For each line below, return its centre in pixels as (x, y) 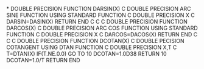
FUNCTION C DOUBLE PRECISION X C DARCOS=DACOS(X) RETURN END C (102, 34)
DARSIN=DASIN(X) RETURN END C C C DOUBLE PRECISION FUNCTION (97, 21)
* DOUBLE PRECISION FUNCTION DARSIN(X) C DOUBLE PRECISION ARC (99, 9)
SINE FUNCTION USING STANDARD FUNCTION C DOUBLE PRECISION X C (100, 15)
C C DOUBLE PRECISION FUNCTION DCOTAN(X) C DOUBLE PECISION (95, 41)
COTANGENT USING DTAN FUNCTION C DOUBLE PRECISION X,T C (92, 47)
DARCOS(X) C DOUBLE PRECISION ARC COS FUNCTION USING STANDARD (102, 28)
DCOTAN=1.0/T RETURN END (43, 60)
